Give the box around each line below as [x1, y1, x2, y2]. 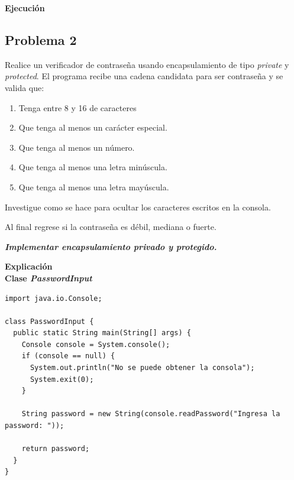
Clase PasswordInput [5, 271, 92, 284]
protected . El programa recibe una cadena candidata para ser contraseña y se [5, 70, 283, 82]
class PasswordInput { [5, 317, 94, 326]
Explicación [5, 260, 53, 273]
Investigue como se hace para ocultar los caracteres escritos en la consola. [5, 200, 271, 213]
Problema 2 [5, 30, 77, 48]
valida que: [5, 81, 44, 93]
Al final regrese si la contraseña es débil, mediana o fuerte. [5, 220, 217, 233]
